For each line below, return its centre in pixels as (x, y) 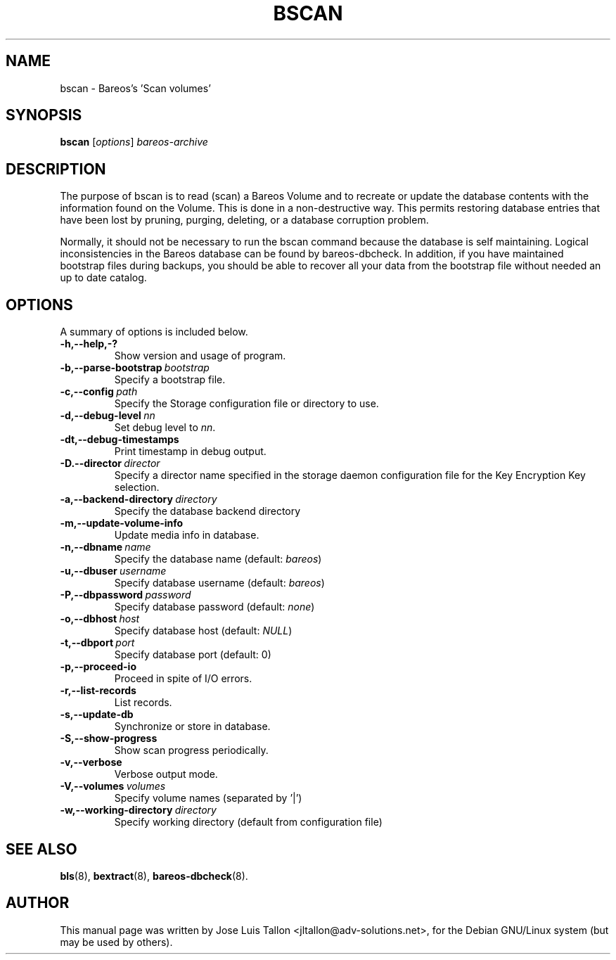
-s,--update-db (97, 715)
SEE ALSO (41, 849)
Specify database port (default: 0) (193, 655)
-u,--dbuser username (113, 571)
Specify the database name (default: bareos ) (218, 559)
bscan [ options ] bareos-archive (134, 142)
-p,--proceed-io (98, 667)
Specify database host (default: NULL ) (203, 631)
